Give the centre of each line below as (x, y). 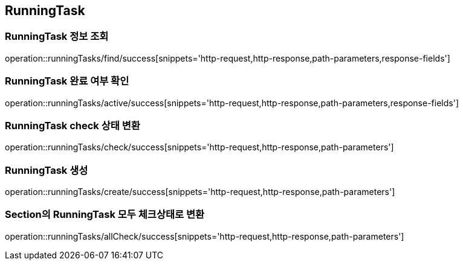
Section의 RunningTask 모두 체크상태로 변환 (105, 215)
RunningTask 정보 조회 (57, 37)
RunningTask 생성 (47, 170)
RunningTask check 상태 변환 (73, 125)
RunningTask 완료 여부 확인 (67, 81)
